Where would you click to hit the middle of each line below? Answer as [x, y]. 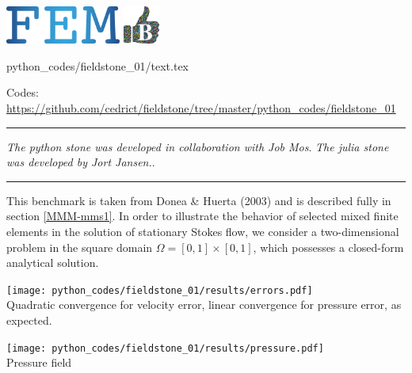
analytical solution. [53, 263]
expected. [29, 320]
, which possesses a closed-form [328, 247]
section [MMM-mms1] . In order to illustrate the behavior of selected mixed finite [202, 216]
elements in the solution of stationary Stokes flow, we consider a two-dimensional [203, 231]
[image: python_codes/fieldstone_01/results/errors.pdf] [160, 290]
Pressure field [39, 362]
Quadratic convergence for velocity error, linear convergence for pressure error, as [204, 304]
